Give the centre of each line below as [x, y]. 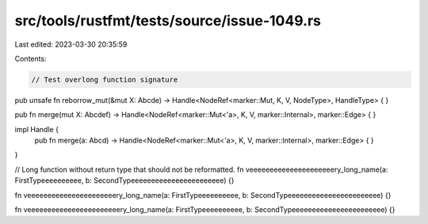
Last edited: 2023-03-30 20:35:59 [71, 44]
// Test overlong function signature [105, 80]
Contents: [31, 59]
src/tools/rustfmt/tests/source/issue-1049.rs [168, 21]
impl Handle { [37, 129]
